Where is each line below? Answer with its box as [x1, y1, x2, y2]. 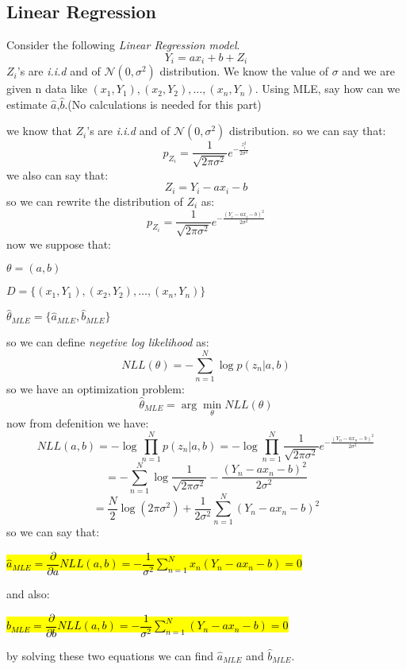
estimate [6, 95, 48, 112]
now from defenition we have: [6, 415, 149, 431]
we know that [6, 122, 72, 139]
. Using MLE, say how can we [255, 80, 400, 97]
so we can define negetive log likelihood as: [6, 334, 209, 350]
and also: [6, 586, 50, 602]
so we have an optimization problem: [6, 381, 185, 397]
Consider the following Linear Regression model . [6, 37, 240, 53]
